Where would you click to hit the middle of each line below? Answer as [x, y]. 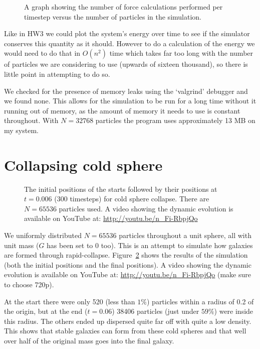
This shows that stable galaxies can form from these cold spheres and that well [125, 331]
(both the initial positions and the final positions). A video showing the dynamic [128, 264]
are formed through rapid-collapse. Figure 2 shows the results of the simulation [126, 255]
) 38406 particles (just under [156, 311]
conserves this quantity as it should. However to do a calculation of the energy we [129, 43]
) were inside [234, 311]
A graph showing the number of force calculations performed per [123, 7]
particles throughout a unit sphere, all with [185, 235]
